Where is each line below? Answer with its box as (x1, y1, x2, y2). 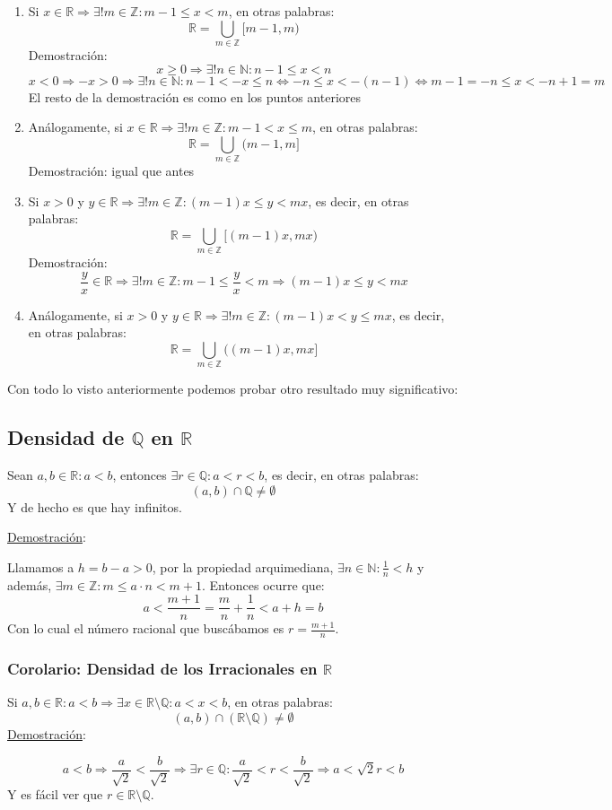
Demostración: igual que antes (28, 161, 195, 180)
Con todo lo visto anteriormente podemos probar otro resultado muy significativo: (7, 379, 459, 398)
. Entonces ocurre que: (201, 575, 325, 594)
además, (7, 575, 52, 594)
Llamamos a (7, 557, 74, 576)
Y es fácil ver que (7, 785, 103, 804)
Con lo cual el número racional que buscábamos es (7, 619, 284, 638)
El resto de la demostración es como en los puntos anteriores (28, 87, 361, 106)
